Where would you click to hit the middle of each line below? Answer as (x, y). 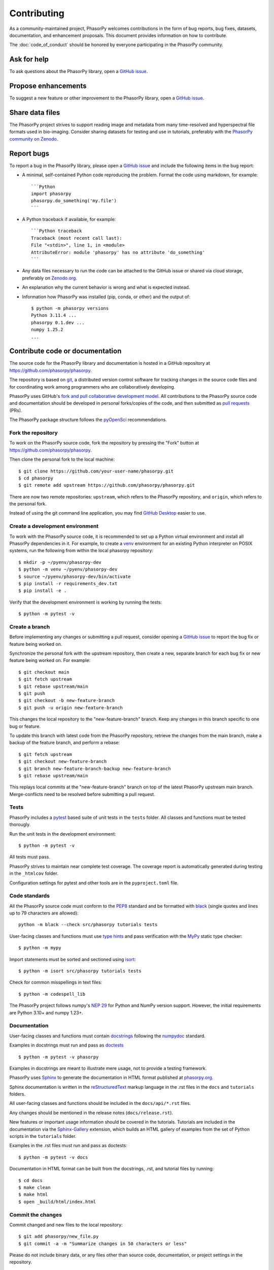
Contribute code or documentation (65, 351)
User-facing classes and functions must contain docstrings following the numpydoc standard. (107, 1036)
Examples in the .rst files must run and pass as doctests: (68, 1146)
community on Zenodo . (34, 139)
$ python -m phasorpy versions (70, 308)
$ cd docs (30, 1180)
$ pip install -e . (43, 591)
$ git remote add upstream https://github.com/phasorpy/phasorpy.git (107, 485)
